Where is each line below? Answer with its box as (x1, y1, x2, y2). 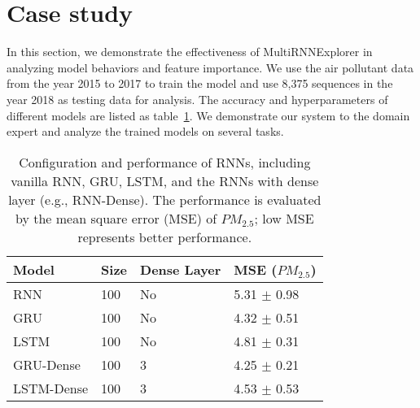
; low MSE (254, 208, 314, 228)
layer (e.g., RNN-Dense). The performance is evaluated (8, 189, 322, 209)
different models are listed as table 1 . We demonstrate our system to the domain (7, 106, 410, 124)
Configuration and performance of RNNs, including (19, 152, 311, 171)
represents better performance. (77, 227, 252, 246)
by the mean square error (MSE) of (15, 208, 217, 228)
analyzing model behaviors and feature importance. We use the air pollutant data (7, 59, 414, 76)
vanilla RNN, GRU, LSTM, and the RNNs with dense (11, 171, 319, 190)
